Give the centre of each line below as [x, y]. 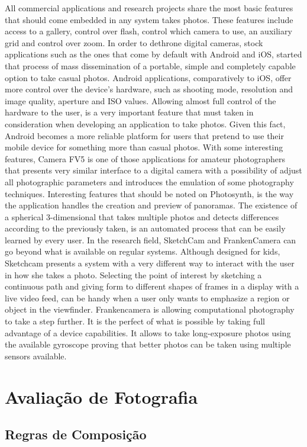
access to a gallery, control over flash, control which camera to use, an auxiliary [148, 31]
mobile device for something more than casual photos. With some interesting [144, 147]
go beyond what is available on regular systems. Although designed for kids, [143, 251]
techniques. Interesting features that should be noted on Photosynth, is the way [149, 193]
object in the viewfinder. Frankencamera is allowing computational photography [150, 309]
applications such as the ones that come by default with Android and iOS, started [153, 54]
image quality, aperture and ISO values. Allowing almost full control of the [140, 100]
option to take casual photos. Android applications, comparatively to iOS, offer [148, 77]
